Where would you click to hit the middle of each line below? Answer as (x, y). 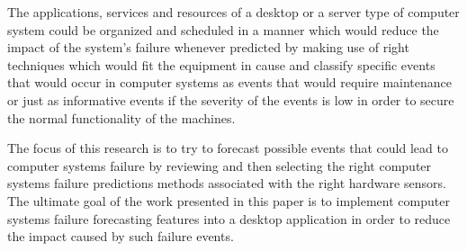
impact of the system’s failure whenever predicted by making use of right (208, 47)
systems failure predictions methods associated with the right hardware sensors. (227, 183)
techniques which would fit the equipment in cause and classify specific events (221, 64)
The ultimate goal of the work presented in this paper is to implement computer (229, 200)
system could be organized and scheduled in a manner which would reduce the (223, 29)
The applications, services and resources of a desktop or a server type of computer (233, 12)
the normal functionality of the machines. (121, 117)
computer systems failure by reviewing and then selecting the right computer (220, 165)
